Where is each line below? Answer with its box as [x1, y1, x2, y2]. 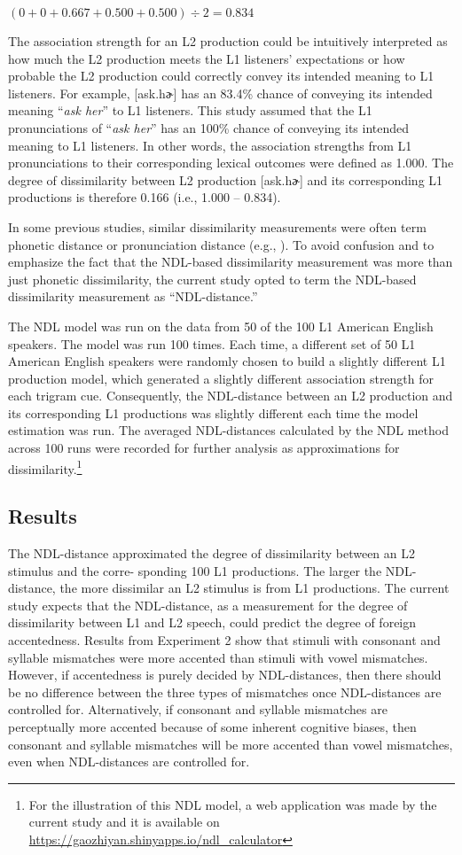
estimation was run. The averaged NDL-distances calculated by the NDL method [8, 421, 449, 439]
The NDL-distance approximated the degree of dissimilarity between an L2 [8, 544, 416, 563]
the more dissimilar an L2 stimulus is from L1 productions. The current [59, 579, 450, 597]
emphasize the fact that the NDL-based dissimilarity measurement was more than [8, 253, 453, 271]
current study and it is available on [28, 812, 220, 831]
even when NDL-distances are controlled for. [8, 752, 250, 771]
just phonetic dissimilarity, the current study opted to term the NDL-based [8, 269, 417, 288]
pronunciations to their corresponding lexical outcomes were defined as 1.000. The [8, 153, 454, 172]
